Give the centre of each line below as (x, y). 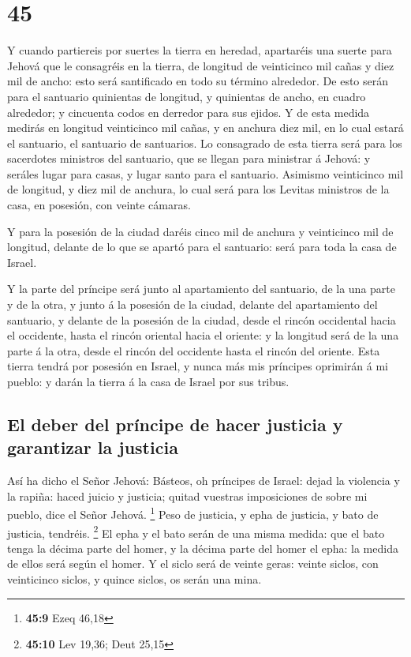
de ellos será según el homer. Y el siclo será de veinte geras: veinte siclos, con (193, 563)
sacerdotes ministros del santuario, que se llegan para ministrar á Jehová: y (189, 158)
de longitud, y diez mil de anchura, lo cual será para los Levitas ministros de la (198, 189)
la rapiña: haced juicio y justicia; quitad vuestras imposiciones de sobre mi (187, 496)
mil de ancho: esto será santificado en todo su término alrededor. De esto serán (198, 81)
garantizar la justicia (93, 447)
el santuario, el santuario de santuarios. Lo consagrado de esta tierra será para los (205, 143)
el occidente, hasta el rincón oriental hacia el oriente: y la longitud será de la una (203, 335)
